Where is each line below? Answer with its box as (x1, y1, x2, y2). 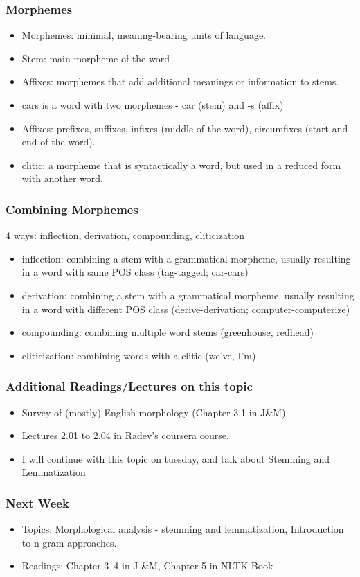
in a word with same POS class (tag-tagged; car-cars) (21, 265, 249, 279)
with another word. (21, 171, 103, 186)
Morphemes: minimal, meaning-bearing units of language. (21, 28, 267, 42)
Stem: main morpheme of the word (21, 51, 170, 65)
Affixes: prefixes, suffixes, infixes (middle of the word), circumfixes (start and (21, 121, 348, 135)
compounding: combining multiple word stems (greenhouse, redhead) (21, 325, 314, 339)
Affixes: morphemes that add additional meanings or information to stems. (21, 74, 339, 89)
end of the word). (21, 134, 96, 149)
